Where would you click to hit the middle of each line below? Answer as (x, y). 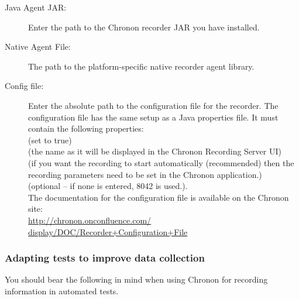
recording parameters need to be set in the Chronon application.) (145, 174)
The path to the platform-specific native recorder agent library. (141, 66)
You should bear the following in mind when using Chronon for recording (136, 279)
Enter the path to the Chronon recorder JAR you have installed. (144, 27)
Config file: (24, 86)
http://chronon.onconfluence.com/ (90, 220)
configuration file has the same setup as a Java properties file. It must (153, 117)
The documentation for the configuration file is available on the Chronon (159, 197)
